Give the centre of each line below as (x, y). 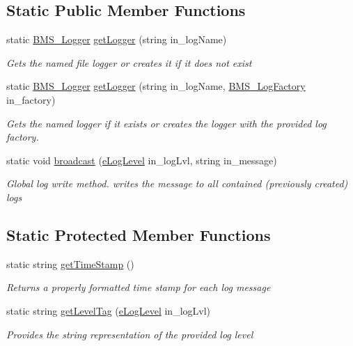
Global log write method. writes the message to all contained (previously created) (177, 183)
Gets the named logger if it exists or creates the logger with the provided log (166, 123)
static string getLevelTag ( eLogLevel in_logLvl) (109, 310)
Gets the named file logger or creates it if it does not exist (129, 62)
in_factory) (31, 99)
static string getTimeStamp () (70, 264)
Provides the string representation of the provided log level (130, 334)
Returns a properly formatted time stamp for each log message (139, 287)
